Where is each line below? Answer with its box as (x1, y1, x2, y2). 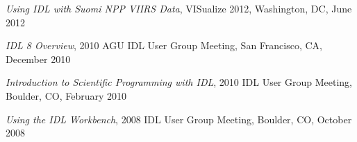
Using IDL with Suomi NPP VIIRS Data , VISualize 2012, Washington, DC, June (6, 1, 352, 15)
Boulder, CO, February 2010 (6, 88, 126, 103)
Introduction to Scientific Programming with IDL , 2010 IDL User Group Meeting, (6, 75, 353, 89)
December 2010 (6, 51, 71, 66)
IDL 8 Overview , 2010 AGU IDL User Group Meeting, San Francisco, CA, (6, 38, 322, 53)
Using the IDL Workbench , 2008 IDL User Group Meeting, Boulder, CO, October (6, 112, 352, 126)
